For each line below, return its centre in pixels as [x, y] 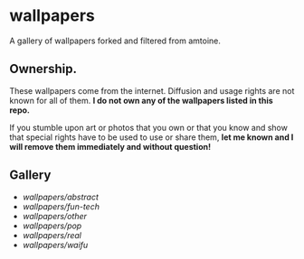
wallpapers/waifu [55, 245]
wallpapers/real [52, 235]
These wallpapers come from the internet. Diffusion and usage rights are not [152, 90]
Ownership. [43, 69]
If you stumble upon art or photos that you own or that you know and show [148, 127]
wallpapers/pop [52, 226]
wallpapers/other [55, 216]
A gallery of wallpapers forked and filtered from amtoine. [115, 41]
